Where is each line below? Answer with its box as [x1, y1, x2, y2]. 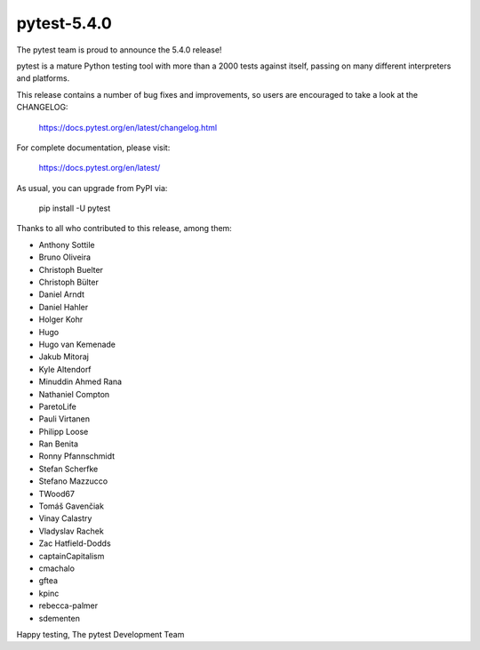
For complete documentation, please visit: [16, 142, 171, 153]
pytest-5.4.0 [16, 13, 113, 33]
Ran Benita [38, 438, 79, 449]
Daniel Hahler [38, 301, 89, 312]
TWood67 [38, 488, 76, 499]
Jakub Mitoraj [38, 351, 89, 362]
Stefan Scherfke [38, 463, 99, 474]
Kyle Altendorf [38, 364, 92, 374]
